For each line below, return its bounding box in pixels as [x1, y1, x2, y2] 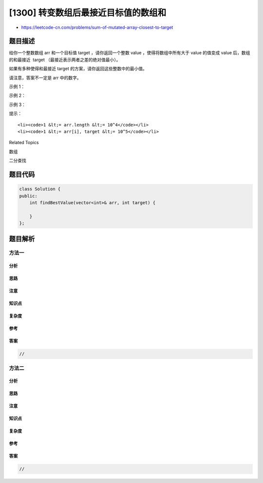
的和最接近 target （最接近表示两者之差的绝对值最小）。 [9, 57, 121, 63]
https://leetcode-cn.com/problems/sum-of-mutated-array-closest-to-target [21, 24, 173, 30]
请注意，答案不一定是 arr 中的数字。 [9, 75, 81, 81]
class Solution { [19, 186, 61, 192]
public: [19, 193, 38, 199]
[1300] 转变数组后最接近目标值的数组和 [9, 7, 167, 18]
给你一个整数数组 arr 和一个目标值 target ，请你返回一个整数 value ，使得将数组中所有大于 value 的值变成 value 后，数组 [9, 50, 250, 56]
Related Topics [9, 140, 39, 146]
